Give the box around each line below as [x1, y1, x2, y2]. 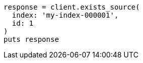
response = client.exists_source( [4, 3, 140, 11]
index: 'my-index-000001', [12, 11, 119, 19]
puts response [4, 35, 59, 43]
